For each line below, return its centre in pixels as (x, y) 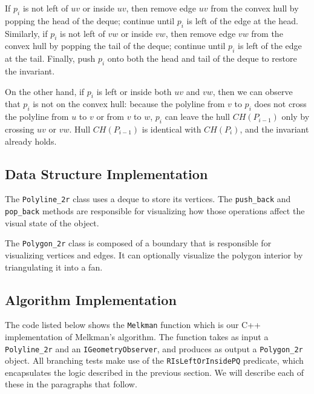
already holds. (31, 141)
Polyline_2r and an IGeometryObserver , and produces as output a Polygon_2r (154, 348)
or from (110, 117)
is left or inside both (134, 91)
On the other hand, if (45, 91)
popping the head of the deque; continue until (90, 20)
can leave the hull (198, 117)
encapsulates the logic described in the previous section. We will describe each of (155, 372)
